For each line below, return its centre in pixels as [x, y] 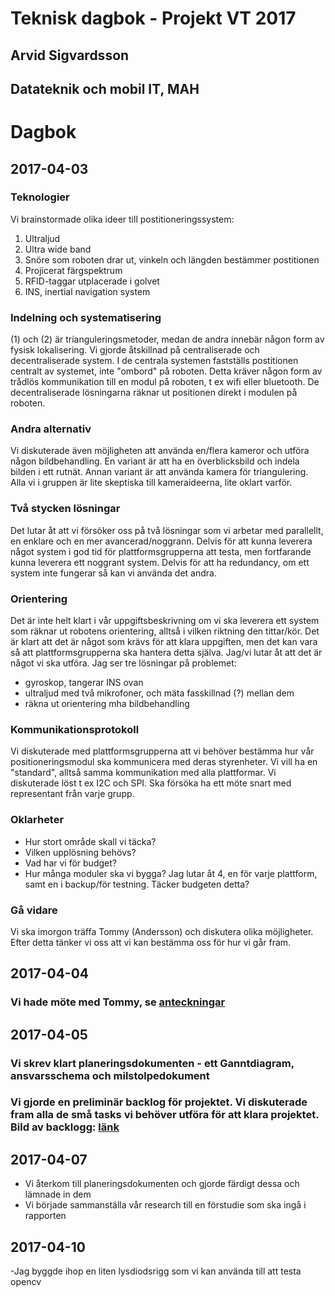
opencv [26, 1282]
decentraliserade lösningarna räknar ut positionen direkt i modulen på [154, 393]
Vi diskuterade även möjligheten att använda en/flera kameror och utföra [160, 451]
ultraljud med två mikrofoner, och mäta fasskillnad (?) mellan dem [159, 693]
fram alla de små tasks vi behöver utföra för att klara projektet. [165, 1115]
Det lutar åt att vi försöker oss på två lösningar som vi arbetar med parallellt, [167, 530]
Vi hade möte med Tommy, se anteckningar [118, 1002]
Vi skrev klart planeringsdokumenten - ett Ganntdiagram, [152, 1063]
